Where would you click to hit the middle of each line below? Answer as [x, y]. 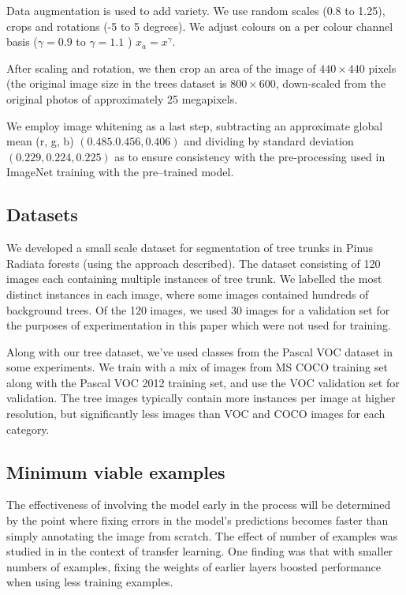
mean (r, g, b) [40, 141]
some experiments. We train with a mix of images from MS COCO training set [197, 367]
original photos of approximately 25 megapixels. [122, 98]
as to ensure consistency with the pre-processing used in [250, 156]
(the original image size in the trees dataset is [117, 83]
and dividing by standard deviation [269, 141]
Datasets [42, 215]
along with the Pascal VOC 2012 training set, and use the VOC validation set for [203, 382]
